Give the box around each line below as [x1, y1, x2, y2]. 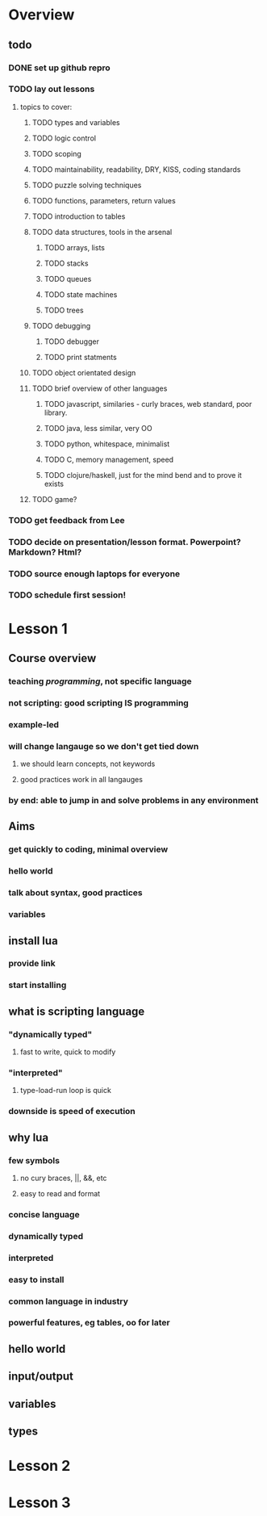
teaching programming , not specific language [8, 676, 192, 687]
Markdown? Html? [8, 547, 82, 558]
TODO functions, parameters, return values [31, 195, 176, 205]
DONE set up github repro [8, 62, 111, 73]
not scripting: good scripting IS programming [8, 697, 190, 708]
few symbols [8, 1154, 60, 1166]
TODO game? [31, 494, 77, 504]
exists [44, 479, 65, 488]
